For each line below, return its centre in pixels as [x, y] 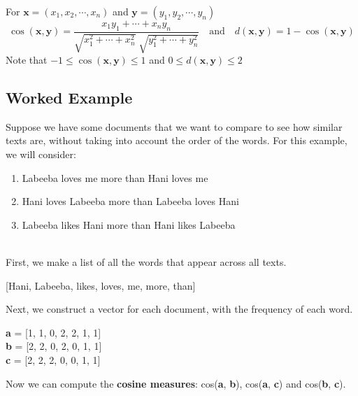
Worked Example [69, 97]
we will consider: [41, 154]
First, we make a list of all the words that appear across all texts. [146, 261]
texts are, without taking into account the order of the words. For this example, [177, 140]
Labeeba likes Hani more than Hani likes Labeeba [129, 224]
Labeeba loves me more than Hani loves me [115, 177]
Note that [27, 59]
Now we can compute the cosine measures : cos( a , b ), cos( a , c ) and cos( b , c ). [176, 383]
